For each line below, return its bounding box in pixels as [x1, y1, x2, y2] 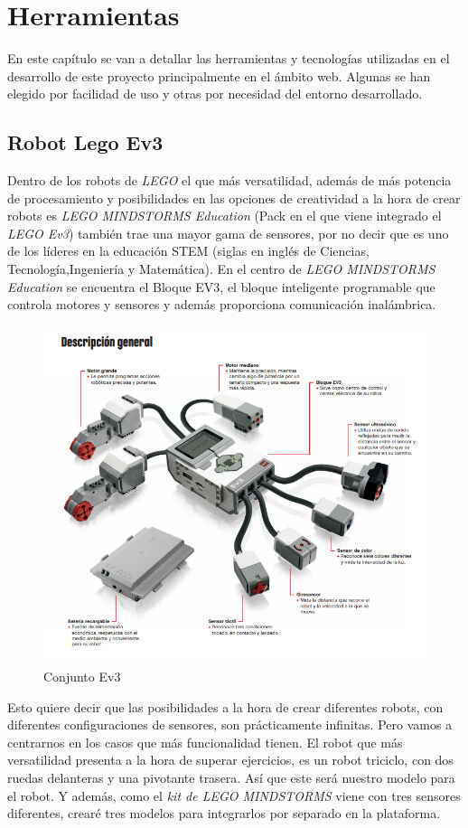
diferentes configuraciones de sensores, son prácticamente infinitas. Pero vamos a [7, 715, 453, 734]
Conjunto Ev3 [43, 667, 121, 686]
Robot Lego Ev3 [7, 128, 164, 156]
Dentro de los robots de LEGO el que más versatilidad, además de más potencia [7, 171, 452, 190]
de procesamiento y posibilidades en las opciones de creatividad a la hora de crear [7, 188, 461, 207]
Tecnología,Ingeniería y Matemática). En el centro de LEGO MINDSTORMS [7, 259, 435, 278]
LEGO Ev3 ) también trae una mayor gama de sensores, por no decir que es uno [7, 223, 449, 242]
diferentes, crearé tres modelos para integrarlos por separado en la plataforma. [7, 804, 441, 823]
